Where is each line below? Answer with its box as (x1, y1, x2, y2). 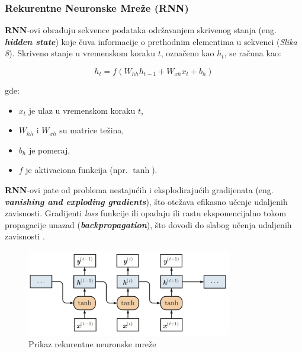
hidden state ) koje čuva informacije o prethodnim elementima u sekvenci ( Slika (5, 35, 297, 47)
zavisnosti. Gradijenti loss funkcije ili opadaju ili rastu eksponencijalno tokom (5, 207, 287, 219)
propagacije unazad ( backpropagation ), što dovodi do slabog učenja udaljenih (5, 218, 292, 231)
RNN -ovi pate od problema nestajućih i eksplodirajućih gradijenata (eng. (5, 183, 274, 196)
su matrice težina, (59, 124, 124, 136)
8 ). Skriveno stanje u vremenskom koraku (5, 47, 155, 59)
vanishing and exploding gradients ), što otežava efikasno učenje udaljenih (5, 195, 288, 207)
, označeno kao (160, 47, 214, 59)
